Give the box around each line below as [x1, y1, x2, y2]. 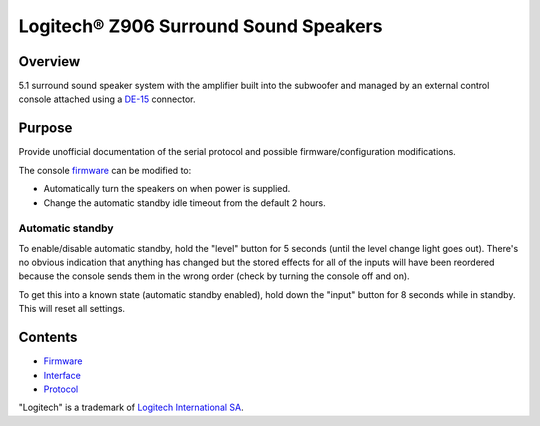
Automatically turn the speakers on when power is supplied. [43, 183, 291, 195]
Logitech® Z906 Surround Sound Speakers [18, 15, 383, 37]
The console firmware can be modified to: [18, 164, 192, 176]
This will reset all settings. [18, 303, 125, 315]
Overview [18, 53, 81, 70]
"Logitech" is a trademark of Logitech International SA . [18, 401, 244, 414]
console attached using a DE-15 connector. [18, 93, 196, 105]
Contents [18, 329, 78, 346]
